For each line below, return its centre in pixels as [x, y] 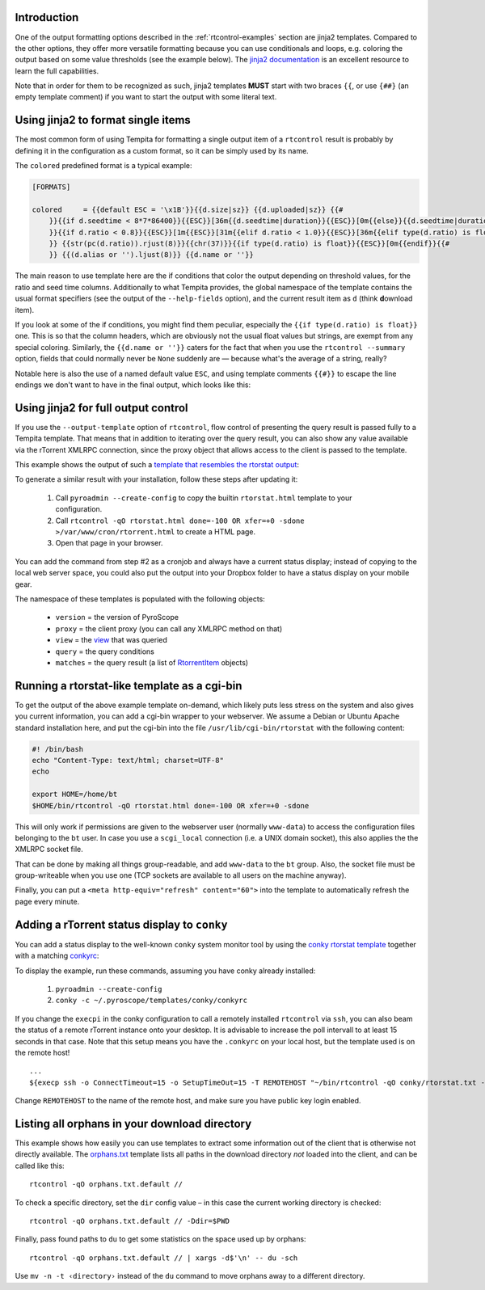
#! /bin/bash [58, 749]
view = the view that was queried [111, 640]
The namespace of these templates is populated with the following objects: [140, 599]
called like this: [40, 1166]
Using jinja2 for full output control [101, 408]
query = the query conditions [105, 651]
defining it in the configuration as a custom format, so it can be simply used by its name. [162, 150]
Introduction [47, 17]
